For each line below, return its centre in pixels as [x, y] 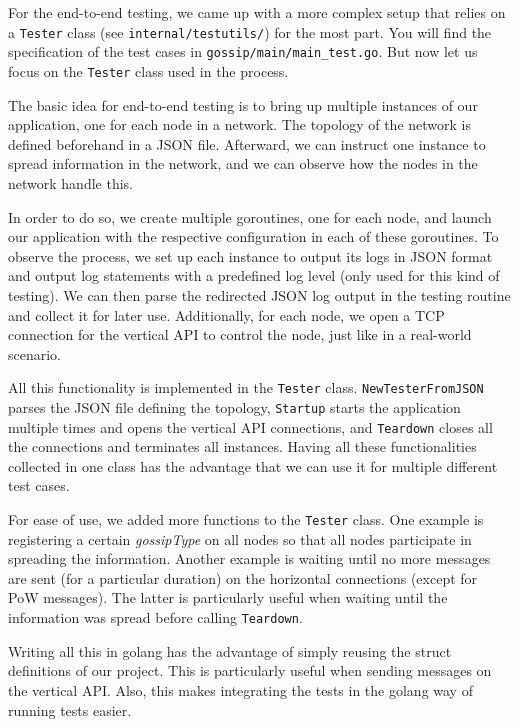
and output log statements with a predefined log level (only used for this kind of [254, 275]
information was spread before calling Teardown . [155, 617]
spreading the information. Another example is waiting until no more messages [249, 558]
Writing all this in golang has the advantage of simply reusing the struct [230, 650]
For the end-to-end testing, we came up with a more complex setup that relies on [257, 12]
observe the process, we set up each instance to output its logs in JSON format [250, 255]
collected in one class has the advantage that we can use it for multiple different [253, 465]
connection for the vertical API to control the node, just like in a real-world [240, 334]
